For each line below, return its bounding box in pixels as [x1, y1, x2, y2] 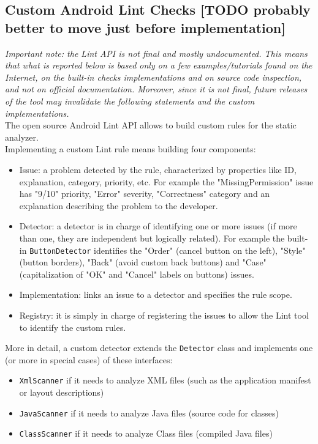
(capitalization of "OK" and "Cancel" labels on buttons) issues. [19, 267, 254, 280]
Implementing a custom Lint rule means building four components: [5, 142, 256, 155]
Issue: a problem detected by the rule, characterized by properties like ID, [19, 163, 297, 176]
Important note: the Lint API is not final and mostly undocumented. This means [5, 46, 308, 59]
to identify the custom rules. [19, 320, 126, 333]
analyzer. [5, 130, 39, 143]
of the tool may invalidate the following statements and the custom [5, 94, 255, 107]
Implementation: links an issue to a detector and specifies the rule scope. [19, 288, 292, 301]
